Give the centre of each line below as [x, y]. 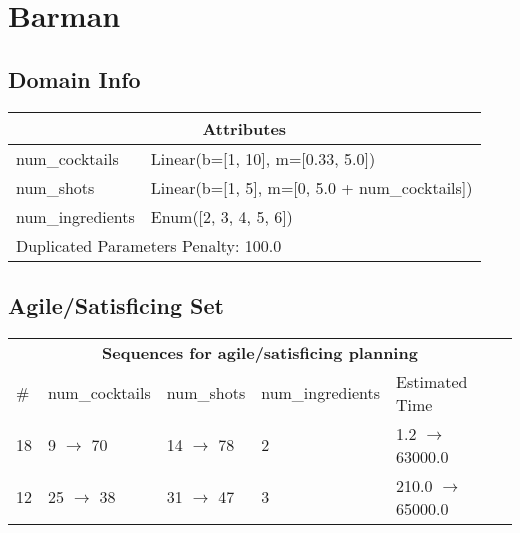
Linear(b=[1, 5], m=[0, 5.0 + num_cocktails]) [311, 187]
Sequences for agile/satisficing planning [260, 352]
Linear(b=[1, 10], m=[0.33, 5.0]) [263, 158]
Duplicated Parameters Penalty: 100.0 [149, 245]
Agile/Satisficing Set [116, 304]
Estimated [432, 381]
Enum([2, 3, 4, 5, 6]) [221, 216]
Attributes [244, 128]
